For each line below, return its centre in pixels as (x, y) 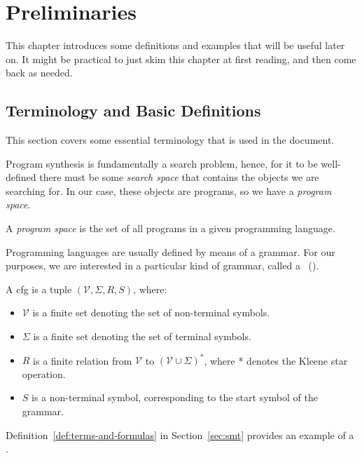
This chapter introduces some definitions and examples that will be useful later (175, 45)
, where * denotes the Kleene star (276, 360)
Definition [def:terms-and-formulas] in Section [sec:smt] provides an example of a (180, 435)
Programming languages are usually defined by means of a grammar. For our (170, 251)
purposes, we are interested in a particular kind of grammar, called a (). (162, 265)
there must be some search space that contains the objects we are (179, 177)
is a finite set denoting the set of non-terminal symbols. (151, 312)
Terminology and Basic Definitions (133, 110)
